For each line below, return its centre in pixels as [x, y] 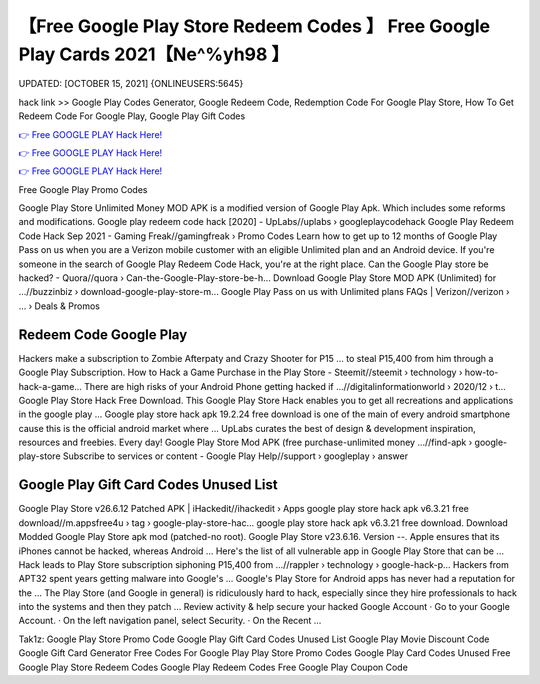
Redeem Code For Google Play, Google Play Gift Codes [132, 116]
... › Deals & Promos [59, 306]
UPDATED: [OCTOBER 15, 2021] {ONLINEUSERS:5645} [131, 84]
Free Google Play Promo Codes [83, 189]
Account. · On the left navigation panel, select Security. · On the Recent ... [170, 621]
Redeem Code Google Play [103, 334]
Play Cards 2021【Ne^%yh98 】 [154, 54]
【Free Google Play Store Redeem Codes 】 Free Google [254, 26]
